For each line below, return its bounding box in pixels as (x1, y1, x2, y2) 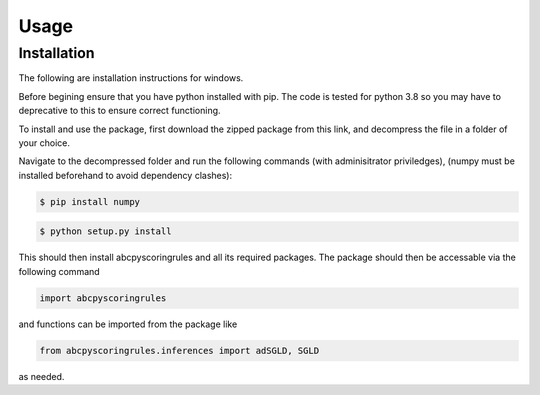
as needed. (18, 370, 65, 382)
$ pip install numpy (39, 196, 140, 207)
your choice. (18, 136, 70, 149)
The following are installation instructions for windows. (18, 72, 244, 84)
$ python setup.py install (39, 226, 172, 237)
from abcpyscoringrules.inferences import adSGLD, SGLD (39, 345, 320, 356)
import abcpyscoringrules (39, 292, 167, 304)
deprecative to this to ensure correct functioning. (18, 105, 221, 117)
